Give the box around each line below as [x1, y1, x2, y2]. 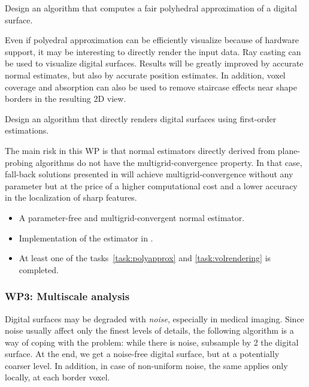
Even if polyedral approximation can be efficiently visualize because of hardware [5, 34, 299, 46]
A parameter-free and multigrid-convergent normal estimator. [19, 211, 245, 223]
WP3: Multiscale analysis [5, 289, 130, 304]
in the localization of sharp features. [5, 191, 137, 204]
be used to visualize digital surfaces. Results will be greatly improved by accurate [5, 57, 304, 69]
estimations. [5, 124, 49, 137]
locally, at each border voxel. [5, 371, 110, 383]
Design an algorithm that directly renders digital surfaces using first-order [5, 112, 277, 125]
